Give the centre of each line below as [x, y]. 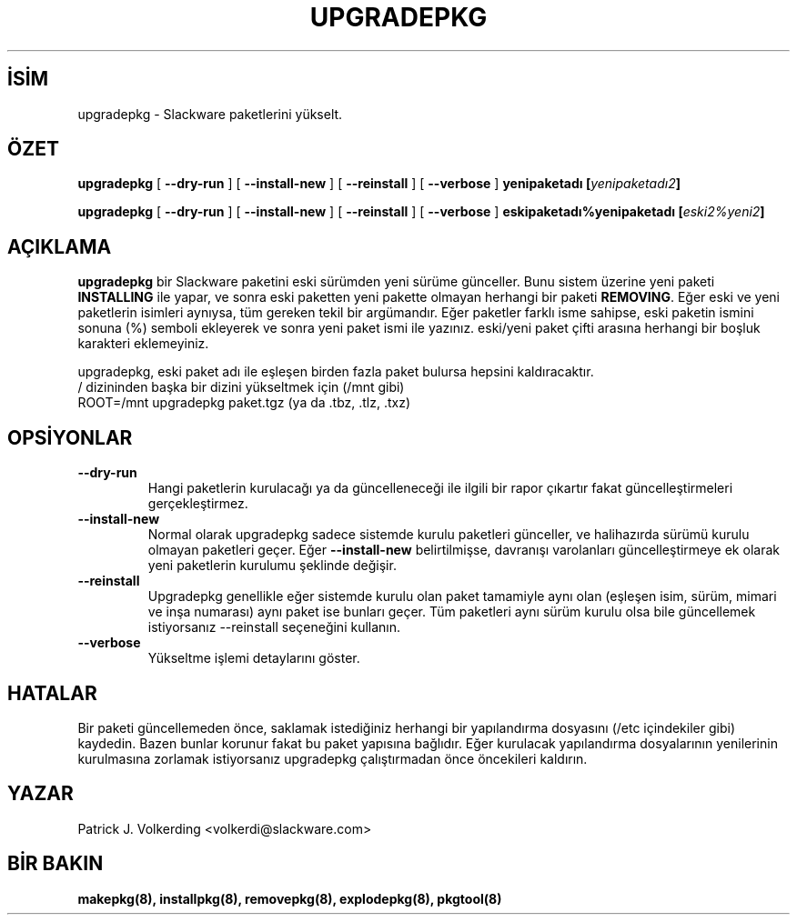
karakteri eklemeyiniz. [143, 344]
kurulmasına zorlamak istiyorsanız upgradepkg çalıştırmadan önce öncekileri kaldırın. [333, 758]
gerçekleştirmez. [198, 504]
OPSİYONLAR [70, 437]
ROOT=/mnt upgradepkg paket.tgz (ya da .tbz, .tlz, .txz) [244, 403]
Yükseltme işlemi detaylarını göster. [254, 658]
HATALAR [52, 693]
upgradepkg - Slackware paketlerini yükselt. [210, 114]
